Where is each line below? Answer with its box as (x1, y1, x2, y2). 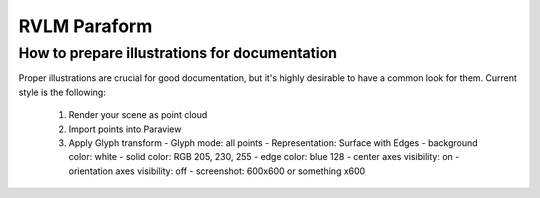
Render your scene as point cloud (68, 109, 208, 121)
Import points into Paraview (68, 123, 182, 135)
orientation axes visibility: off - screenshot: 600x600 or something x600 (68, 165, 366, 177)
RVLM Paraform (18, 15, 153, 37)
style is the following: (18, 86, 107, 98)
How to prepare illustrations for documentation (18, 44, 338, 62)
